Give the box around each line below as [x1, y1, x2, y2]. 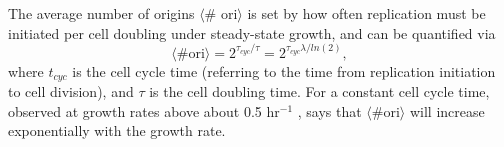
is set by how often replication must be [247, 3, 486, 23]
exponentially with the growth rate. [8, 120, 226, 141]
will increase [409, 100, 485, 121]
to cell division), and [8, 81, 134, 102]
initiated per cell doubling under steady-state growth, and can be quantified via [8, 22, 496, 43]
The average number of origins [8, 3, 195, 23]
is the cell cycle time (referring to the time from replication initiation [72, 60, 496, 81]
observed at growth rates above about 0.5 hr [8, 100, 280, 121]
